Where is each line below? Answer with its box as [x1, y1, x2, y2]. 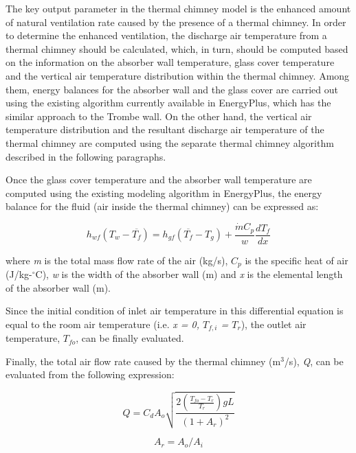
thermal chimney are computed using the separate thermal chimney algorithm [5, 135, 334, 150]
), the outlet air [241, 316, 307, 331]
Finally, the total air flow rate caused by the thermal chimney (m [5, 353, 281, 368]
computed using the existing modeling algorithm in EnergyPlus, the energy [5, 185, 322, 200]
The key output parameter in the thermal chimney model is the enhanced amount [5, 1, 351, 15]
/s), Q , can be [284, 353, 344, 368]
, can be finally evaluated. [76, 331, 184, 345]
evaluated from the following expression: [5, 367, 175, 382]
